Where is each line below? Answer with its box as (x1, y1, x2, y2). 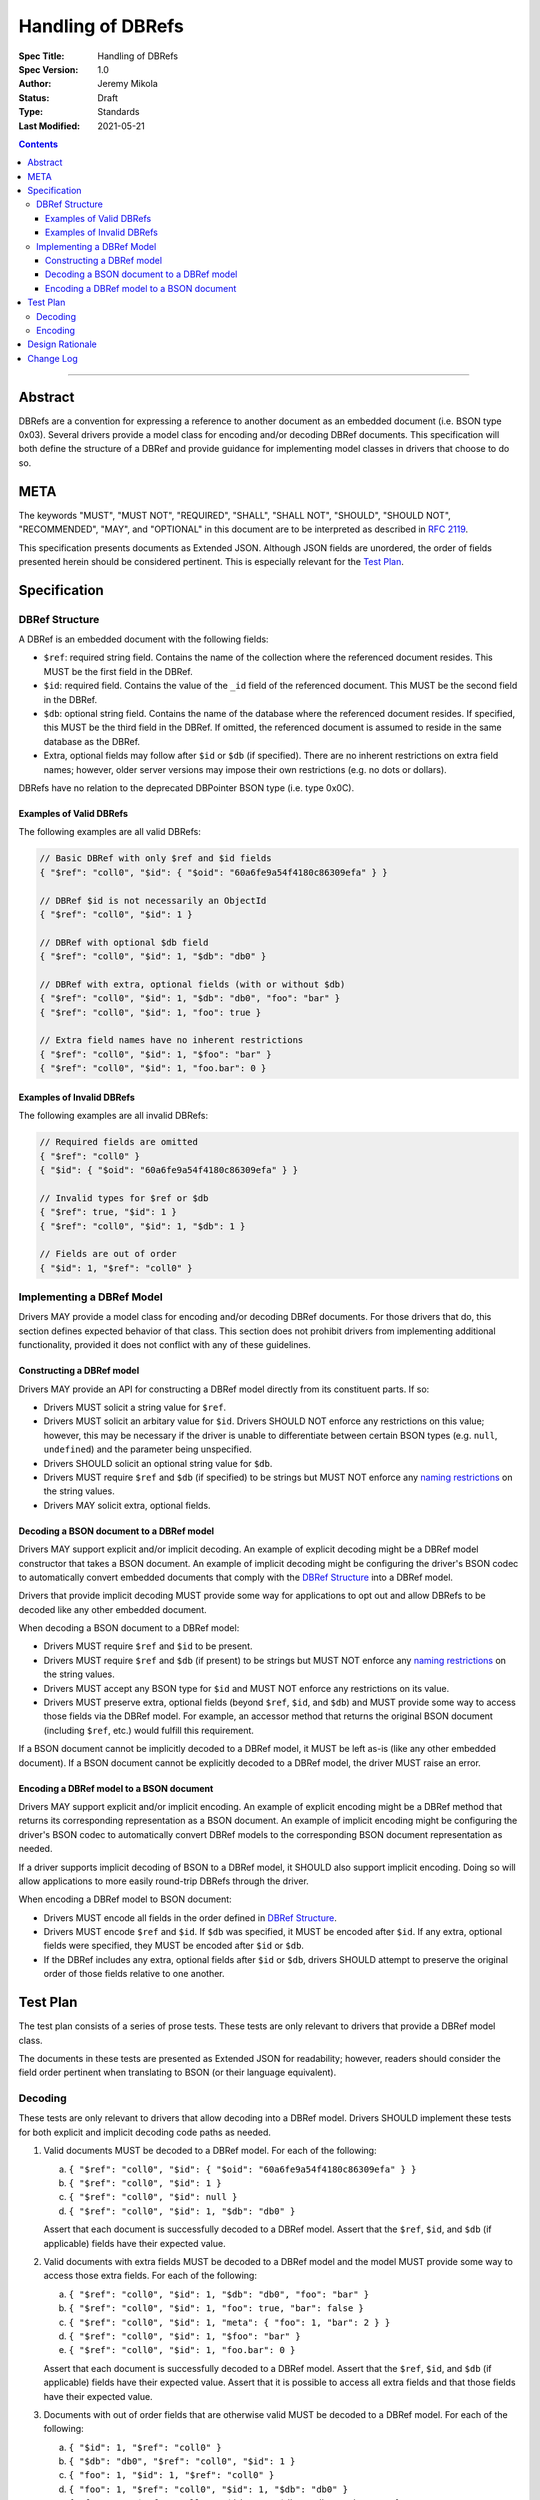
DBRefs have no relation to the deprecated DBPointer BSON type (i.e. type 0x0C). (18, 781, 355, 794)
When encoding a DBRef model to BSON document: (18, 1893, 232, 1905)
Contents (18, 138, 59, 150)
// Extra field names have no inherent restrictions (39, 1035, 304, 1046)
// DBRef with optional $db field (39, 936, 209, 948)
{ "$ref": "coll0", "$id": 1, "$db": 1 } (39, 1220, 246, 1232)
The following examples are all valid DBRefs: (18, 826, 202, 838)
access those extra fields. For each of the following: (43, 2270, 257, 2282)
